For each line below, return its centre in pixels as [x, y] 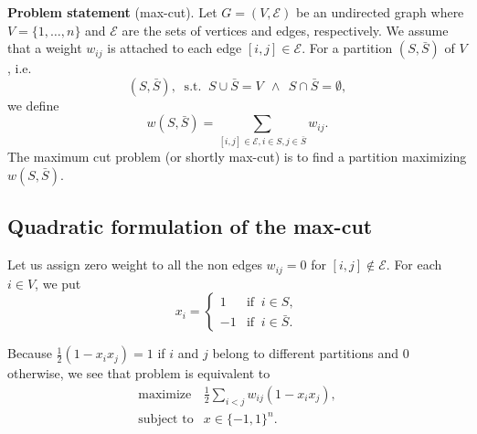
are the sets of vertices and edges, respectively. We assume [285, 30]
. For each [414, 265]
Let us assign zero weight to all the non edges [135, 265]
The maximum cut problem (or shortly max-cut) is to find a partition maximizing [237, 157]
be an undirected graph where [380, 12]
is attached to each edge [175, 48]
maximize [165, 394]
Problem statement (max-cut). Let [112, 12]
